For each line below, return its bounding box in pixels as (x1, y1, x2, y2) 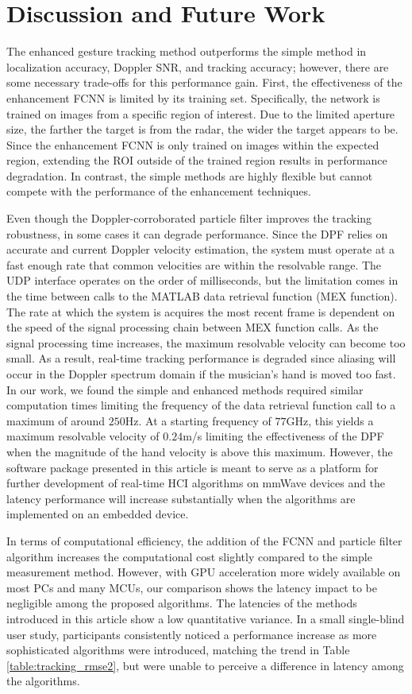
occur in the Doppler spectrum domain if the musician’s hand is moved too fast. (6, 366, 396, 382)
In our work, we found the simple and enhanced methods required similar (6, 381, 364, 397)
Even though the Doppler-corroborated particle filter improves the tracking (6, 210, 372, 227)
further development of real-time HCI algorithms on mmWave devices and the (6, 475, 386, 491)
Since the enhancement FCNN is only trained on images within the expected (6, 136, 379, 153)
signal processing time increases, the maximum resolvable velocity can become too (6, 334, 406, 351)
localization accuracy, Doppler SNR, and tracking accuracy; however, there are (6, 58, 389, 75)
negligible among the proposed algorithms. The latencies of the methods (6, 595, 357, 611)
